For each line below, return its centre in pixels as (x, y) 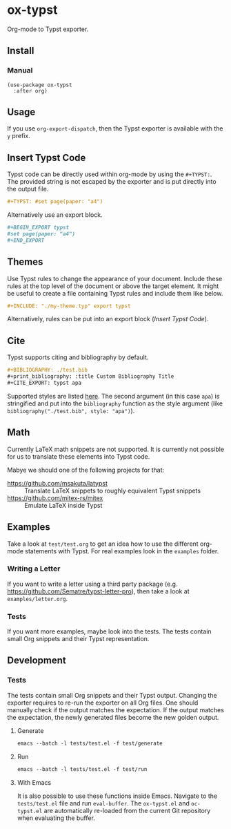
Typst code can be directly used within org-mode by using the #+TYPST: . (110, 174)
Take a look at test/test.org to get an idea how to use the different (103, 544)
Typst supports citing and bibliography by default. (78, 357)
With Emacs (34, 782)
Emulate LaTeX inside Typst (63, 505)
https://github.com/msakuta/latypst (58, 483)
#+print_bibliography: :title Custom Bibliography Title (91, 377)
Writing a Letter (34, 569)
